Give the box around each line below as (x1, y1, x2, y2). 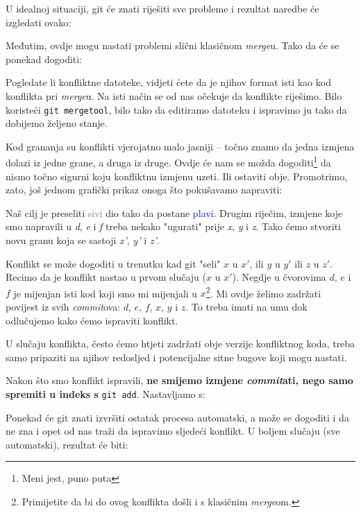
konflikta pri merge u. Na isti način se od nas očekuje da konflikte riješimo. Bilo (6, 88, 342, 103)
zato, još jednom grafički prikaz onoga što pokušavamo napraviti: (6, 182, 283, 197)
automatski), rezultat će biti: (6, 437, 128, 451)
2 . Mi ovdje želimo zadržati (205, 284, 321, 300)
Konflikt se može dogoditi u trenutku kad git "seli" (6, 256, 221, 270)
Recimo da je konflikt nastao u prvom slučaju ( (6, 270, 206, 284)
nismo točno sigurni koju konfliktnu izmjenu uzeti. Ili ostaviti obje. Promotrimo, (6, 168, 348, 183)
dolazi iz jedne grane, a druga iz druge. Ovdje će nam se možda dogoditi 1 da (6, 153, 331, 170)
